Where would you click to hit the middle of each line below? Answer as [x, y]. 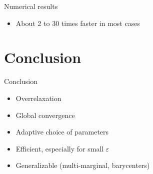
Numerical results [31, 6]
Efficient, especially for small [60, 148]
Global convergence [45, 115]
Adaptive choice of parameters [62, 132]
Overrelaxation [38, 98]
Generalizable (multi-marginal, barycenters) [83, 165]
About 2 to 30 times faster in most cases [78, 23]
